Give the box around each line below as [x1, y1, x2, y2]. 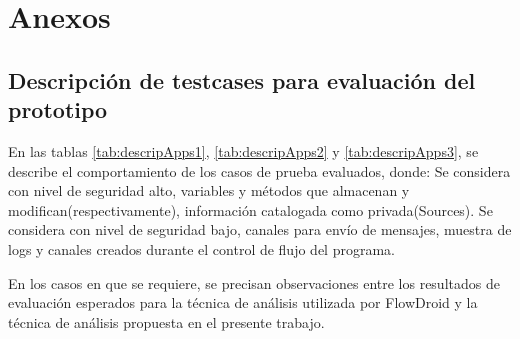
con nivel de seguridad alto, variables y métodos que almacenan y [8, 180, 410, 201]
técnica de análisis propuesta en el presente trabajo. [8, 311, 325, 332]
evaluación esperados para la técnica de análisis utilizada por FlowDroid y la [8, 292, 478, 313]
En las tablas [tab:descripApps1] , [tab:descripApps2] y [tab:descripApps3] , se [8, 140, 479, 161]
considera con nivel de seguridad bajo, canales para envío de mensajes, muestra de [8, 219, 512, 240]
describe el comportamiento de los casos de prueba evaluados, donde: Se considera [8, 160, 511, 181]
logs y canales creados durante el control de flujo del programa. [8, 238, 395, 259]
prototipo [8, 94, 108, 125]
